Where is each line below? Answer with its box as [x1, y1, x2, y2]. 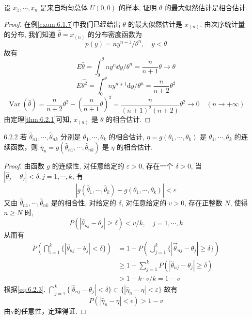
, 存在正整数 [184, 198, 222, 208]
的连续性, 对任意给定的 [52, 161, 125, 171]
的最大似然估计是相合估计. [164, 2, 248, 12]
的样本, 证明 [118, 2, 157, 12]
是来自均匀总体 [40, 2, 88, 12]
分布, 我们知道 [10, 29, 56, 39]
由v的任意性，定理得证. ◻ [4, 305, 86, 316]
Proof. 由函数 [4, 161, 45, 171]
